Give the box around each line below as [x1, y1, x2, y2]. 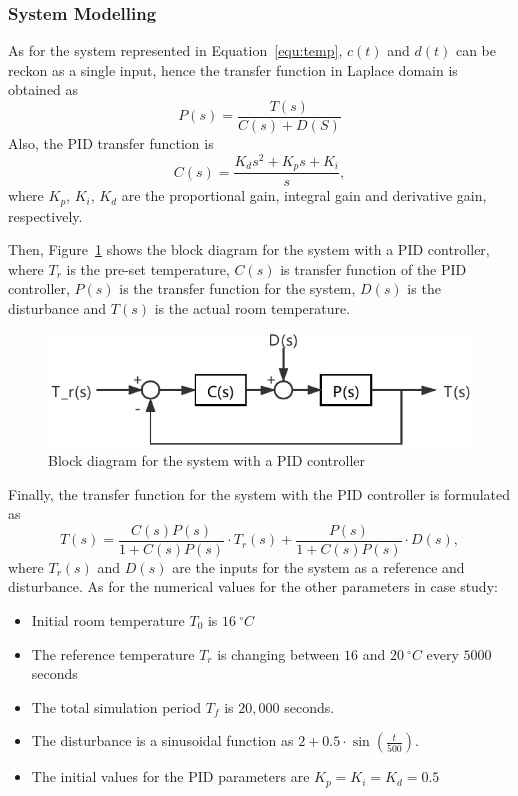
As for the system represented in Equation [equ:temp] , [8, 40, 343, 61]
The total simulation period [31, 696, 202, 717]
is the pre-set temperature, [66, 258, 230, 279]
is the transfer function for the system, [119, 278, 356, 299]
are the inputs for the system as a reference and [172, 556, 465, 577]
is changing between [217, 643, 340, 664]
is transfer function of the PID [280, 258, 467, 279]
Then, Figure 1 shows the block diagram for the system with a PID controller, [8, 239, 490, 260]
